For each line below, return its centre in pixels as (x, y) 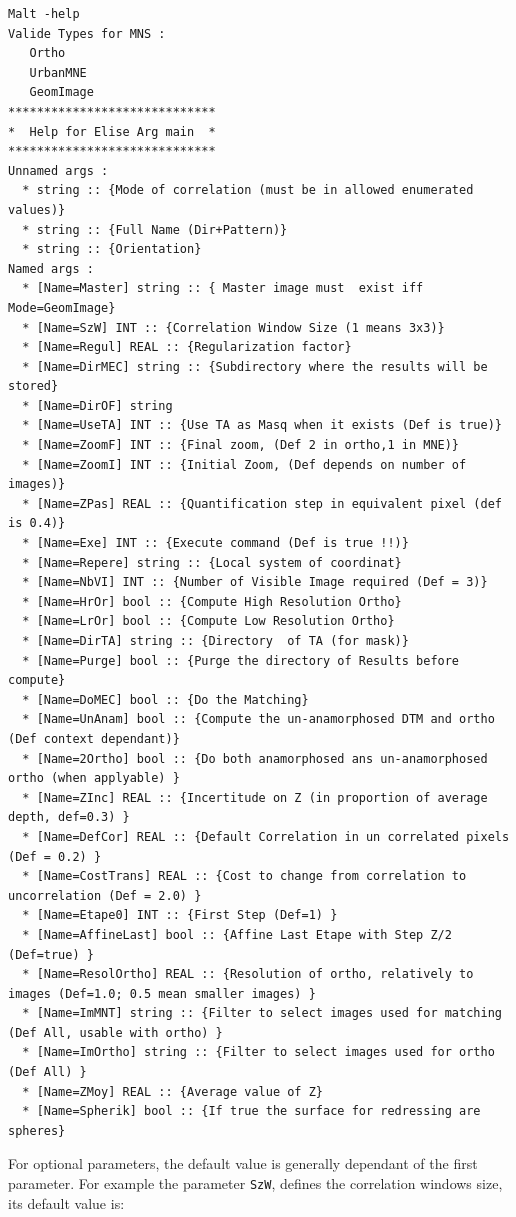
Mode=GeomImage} (62, 307)
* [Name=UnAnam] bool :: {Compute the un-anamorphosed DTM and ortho (258, 719)
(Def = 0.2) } (55, 856)
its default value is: (66, 1202)
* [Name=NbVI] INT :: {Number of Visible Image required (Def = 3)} (255, 582)
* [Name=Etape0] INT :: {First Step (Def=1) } (180, 915)
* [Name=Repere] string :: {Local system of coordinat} (212, 562)
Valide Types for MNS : (87, 33)
